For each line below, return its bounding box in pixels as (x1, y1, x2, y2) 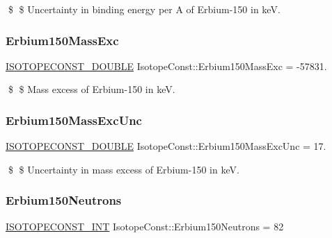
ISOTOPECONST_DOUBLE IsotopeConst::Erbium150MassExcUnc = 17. (6, 139, 326, 153)
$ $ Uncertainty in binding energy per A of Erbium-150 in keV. (8, 2, 280, 16)
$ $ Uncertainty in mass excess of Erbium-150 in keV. (8, 162, 239, 176)
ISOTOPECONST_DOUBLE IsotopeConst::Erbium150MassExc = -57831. (6, 58, 327, 73)
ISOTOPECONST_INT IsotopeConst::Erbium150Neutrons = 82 (6, 219, 284, 233)
